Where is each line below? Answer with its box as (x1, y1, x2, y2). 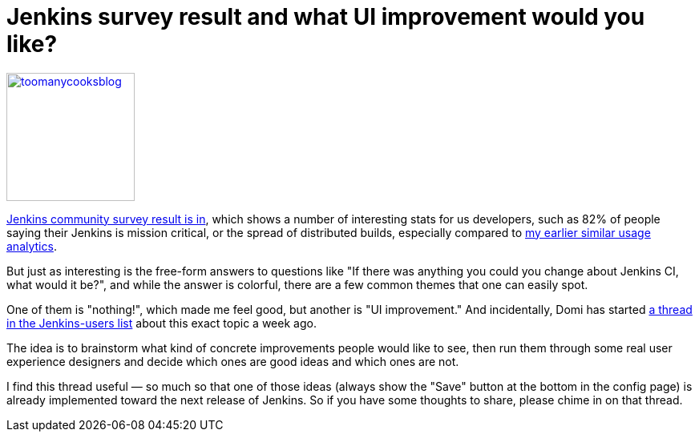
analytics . (6, 239, 57, 253)
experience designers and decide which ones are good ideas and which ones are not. (6, 354, 459, 368)
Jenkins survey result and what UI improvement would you (6, 3, 645, 30)
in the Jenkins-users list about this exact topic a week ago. (6, 315, 317, 330)
